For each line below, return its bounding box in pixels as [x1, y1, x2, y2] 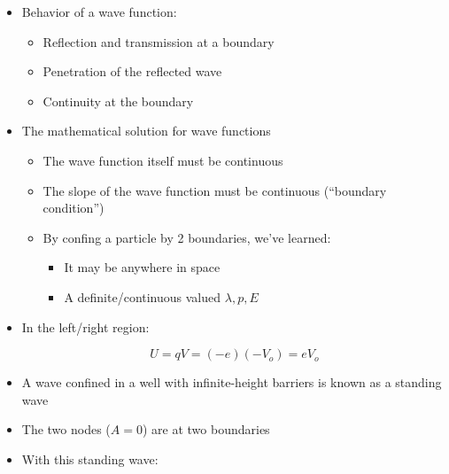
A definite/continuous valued [64, 287, 221, 306]
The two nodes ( [21, 420, 111, 439]
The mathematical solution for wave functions [21, 121, 271, 140]
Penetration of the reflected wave [43, 62, 222, 81]
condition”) [43, 198, 105, 217]
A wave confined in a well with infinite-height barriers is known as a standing [21, 373, 442, 392]
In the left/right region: [21, 317, 150, 336]
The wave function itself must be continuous [43, 151, 283, 169]
